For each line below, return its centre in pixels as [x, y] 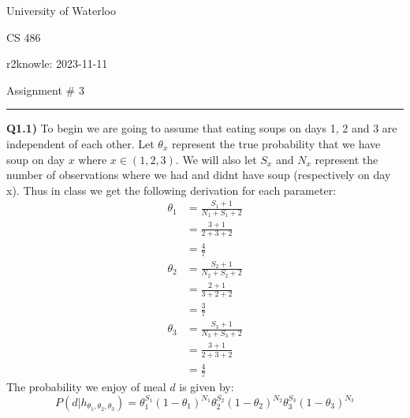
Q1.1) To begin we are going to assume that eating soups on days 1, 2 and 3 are [202, 128]
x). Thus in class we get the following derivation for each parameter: [171, 190]
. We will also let [216, 159]
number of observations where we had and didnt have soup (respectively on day [199, 175]
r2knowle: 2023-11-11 [57, 63]
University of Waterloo [61, 10]
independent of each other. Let [80, 143]
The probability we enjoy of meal [86, 386]
